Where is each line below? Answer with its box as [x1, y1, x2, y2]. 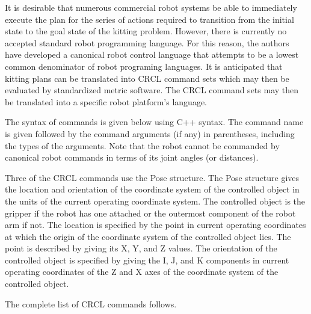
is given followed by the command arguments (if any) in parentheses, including [5, 127, 295, 140]
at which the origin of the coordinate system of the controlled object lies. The [5, 230, 291, 242]
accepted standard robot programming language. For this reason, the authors [5, 36, 289, 49]
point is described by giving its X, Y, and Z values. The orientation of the [5, 242, 277, 254]
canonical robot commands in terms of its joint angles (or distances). [5, 151, 259, 164]
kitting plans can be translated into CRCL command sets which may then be [5, 72, 289, 84]
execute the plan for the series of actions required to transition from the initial [5, 13, 294, 25]
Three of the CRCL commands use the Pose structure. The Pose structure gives [5, 171, 300, 183]
